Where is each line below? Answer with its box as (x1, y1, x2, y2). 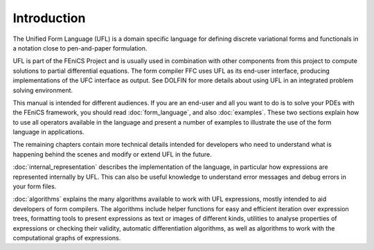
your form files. (12, 182, 57, 190)
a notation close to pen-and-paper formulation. (12, 44, 148, 52)
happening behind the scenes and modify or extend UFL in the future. (12, 150, 213, 159)
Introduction (12, 10, 86, 26)
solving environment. (12, 86, 73, 94)
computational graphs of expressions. (12, 233, 121, 242)
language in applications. (12, 128, 84, 136)
